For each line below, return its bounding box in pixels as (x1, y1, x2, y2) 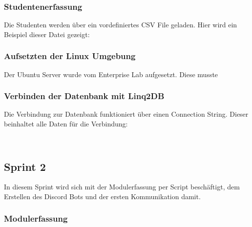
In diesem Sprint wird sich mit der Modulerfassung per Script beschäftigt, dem (4, 182, 240, 192)
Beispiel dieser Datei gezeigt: (4, 29, 90, 39)
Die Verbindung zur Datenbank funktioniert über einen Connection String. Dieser (4, 109, 249, 119)
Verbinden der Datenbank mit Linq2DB (4, 90, 165, 102)
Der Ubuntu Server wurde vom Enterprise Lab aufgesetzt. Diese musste (4, 69, 218, 79)
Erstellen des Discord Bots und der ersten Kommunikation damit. (4, 191, 201, 202)
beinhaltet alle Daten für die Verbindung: (4, 119, 128, 129)
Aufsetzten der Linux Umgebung (4, 50, 136, 62)
